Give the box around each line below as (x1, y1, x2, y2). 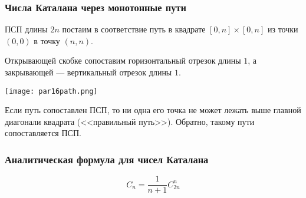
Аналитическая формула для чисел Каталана (5, 151, 209, 166)
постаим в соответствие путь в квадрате (62, 23, 206, 35)
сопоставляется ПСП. (5, 127, 81, 139)
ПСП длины (5, 23, 48, 35)
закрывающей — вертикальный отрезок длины (5, 66, 172, 78)
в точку (34, 34, 60, 47)
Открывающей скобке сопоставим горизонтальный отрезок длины (5, 54, 241, 67)
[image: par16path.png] (5, 87, 98, 95)
